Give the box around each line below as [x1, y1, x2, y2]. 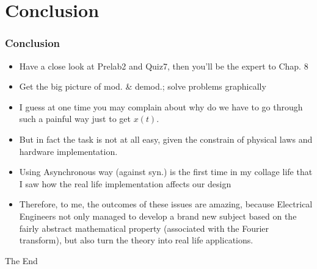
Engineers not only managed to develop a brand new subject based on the [19, 209, 297, 222]
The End [5, 254, 38, 267]
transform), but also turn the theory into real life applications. [19, 234, 253, 246]
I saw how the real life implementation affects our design [19, 177, 231, 190]
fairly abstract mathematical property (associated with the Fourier [19, 221, 269, 234]
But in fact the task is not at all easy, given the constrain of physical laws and [19, 132, 313, 145]
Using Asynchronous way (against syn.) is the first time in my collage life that [19, 165, 313, 178]
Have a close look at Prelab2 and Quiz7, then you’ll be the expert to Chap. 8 [19, 59, 308, 72]
